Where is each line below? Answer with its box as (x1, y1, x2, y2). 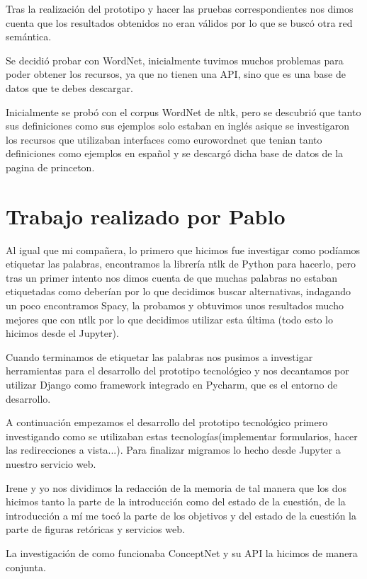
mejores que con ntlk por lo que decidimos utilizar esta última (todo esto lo (6, 311, 334, 326)
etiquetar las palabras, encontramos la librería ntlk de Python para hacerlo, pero (6, 256, 356, 271)
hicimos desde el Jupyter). (6, 326, 119, 340)
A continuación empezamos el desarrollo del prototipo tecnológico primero (6, 415, 328, 430)
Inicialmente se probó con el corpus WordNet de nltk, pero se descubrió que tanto (6, 104, 361, 119)
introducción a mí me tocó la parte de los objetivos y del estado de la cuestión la (6, 508, 357, 522)
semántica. (6, 29, 52, 44)
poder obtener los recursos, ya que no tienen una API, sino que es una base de (6, 67, 346, 81)
